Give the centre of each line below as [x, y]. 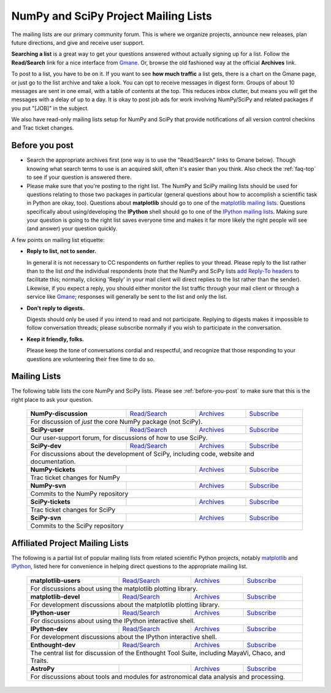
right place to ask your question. [52, 400]
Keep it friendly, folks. [55, 339]
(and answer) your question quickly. [72, 229]
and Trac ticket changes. [43, 128]
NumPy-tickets [53, 470]
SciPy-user [47, 430]
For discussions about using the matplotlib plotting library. [114, 588]
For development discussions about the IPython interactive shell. [124, 637]
